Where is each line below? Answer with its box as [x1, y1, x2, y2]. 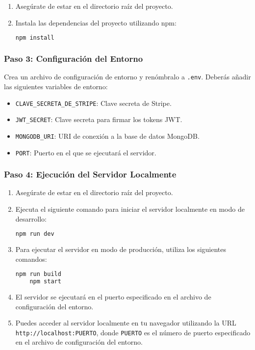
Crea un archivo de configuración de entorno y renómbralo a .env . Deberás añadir [4, 72, 251, 82]
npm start [29, 278, 61, 285]
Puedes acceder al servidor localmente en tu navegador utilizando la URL [15, 318, 236, 328]
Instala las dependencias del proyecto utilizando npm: [15, 17, 177, 27]
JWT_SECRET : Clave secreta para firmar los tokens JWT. [15, 114, 182, 125]
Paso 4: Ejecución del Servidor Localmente [4, 168, 177, 180]
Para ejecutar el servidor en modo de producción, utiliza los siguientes [15, 244, 227, 254]
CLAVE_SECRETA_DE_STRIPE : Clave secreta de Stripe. [15, 98, 172, 108]
